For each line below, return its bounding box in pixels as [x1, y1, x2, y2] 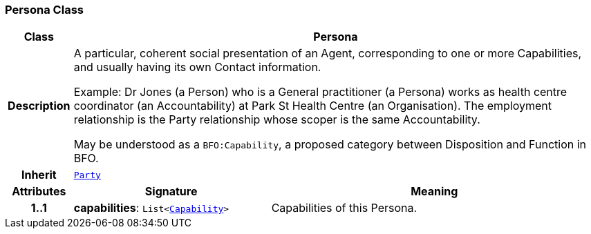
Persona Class [5, 3, 84, 17]
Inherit [21, 168, 57, 182]
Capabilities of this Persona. [271, 201, 418, 215]
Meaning [411, 184, 458, 199]
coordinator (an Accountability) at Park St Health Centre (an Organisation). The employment [73, 99, 552, 113]
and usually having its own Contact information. [73, 60, 321, 75]
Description [8, 99, 71, 113]
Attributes [12, 184, 66, 199]
